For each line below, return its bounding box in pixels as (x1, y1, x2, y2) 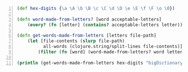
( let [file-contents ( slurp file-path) (27, 38, 125, 44)
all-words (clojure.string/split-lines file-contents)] (43, 44, 183, 50)
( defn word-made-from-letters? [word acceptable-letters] (16, 16, 162, 22)
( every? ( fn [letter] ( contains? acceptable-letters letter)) (27, 22, 183, 28)
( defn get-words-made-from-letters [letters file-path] (16, 33, 157, 39)
